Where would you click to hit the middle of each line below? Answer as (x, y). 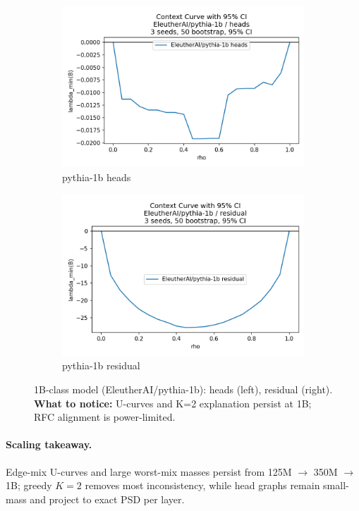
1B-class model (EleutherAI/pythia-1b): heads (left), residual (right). (183, 389)
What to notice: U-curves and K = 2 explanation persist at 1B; (173, 403)
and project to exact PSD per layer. (107, 499)
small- (336, 485)
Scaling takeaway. (49, 444)
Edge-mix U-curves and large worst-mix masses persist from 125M (149, 471)
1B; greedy (29, 485)
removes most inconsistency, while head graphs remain (202, 485)
